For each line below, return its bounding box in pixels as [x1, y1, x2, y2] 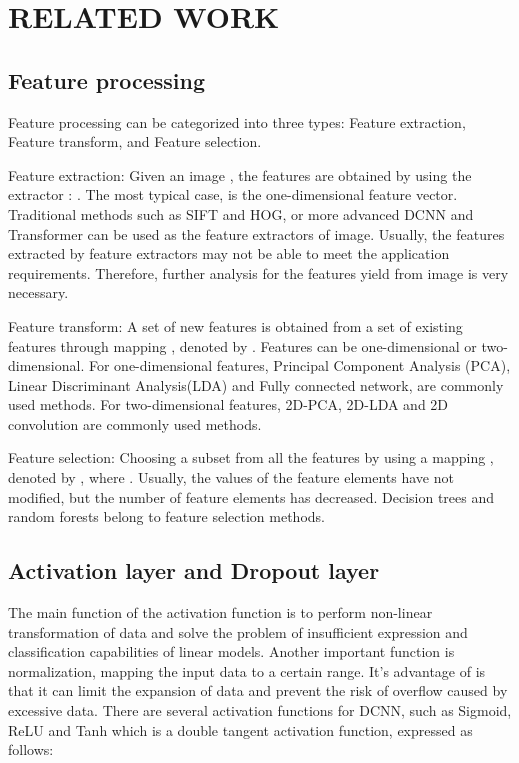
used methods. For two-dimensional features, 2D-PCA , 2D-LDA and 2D [8, 394, 449, 415]
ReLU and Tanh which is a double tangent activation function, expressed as [8, 719, 473, 740]
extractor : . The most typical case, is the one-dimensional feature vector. [8, 184, 458, 205]
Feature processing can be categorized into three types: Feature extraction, [8, 111, 466, 132]
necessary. [8, 282, 69, 303]
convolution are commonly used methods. [8, 413, 262, 434]
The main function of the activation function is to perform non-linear [8, 602, 433, 623]
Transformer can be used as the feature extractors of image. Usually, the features [8, 223, 505, 244]
